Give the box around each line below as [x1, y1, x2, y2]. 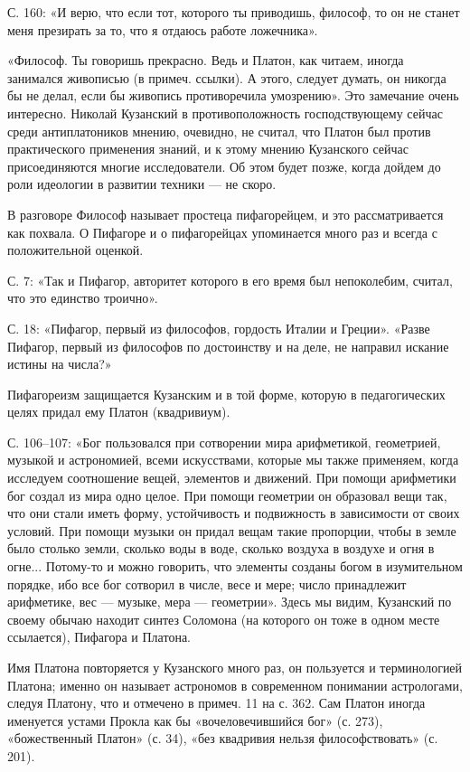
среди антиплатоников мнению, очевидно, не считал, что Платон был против [7, 121, 431, 140]
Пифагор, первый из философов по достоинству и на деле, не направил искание [7, 336, 449, 355]
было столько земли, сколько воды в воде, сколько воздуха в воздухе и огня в [7, 539, 435, 558]
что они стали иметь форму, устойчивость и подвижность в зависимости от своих [7, 504, 460, 523]
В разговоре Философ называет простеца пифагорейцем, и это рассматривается [7, 204, 444, 223]
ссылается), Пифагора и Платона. [7, 627, 191, 646]
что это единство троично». [7, 288, 158, 307]
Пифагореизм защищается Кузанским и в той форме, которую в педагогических [7, 384, 446, 403]
